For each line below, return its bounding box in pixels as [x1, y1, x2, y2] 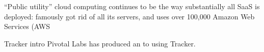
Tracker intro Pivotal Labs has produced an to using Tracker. [4, 38, 196, 48]
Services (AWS [4, 21, 50, 32]
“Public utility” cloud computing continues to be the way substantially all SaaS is [4, 1, 260, 11]
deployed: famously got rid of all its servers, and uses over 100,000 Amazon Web [4, 11, 255, 21]
